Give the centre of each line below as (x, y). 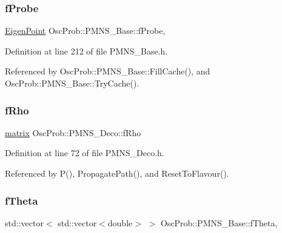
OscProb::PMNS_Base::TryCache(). (72, 83)
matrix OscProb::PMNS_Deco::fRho (73, 132)
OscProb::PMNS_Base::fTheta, (219, 222)
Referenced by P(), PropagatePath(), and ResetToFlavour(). (117, 173)
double (120, 222)
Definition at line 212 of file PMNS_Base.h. (86, 51)
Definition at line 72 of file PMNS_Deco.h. (85, 153)
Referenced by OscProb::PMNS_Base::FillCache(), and (108, 71)
